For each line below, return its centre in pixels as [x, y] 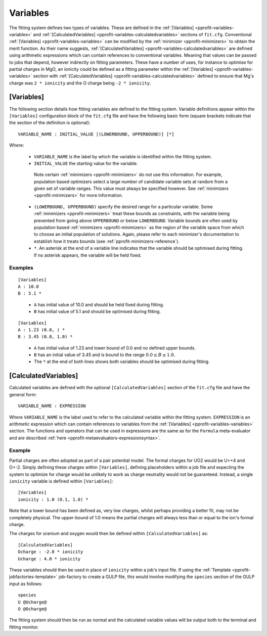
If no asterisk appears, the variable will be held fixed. [88, 255]
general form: [23, 394]
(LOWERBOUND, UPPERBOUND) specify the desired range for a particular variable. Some [123, 206]
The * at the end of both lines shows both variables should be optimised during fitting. [122, 362]
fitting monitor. [24, 627]
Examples [21, 268]
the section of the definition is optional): [50, 123]
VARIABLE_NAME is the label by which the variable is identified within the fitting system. [123, 156]
